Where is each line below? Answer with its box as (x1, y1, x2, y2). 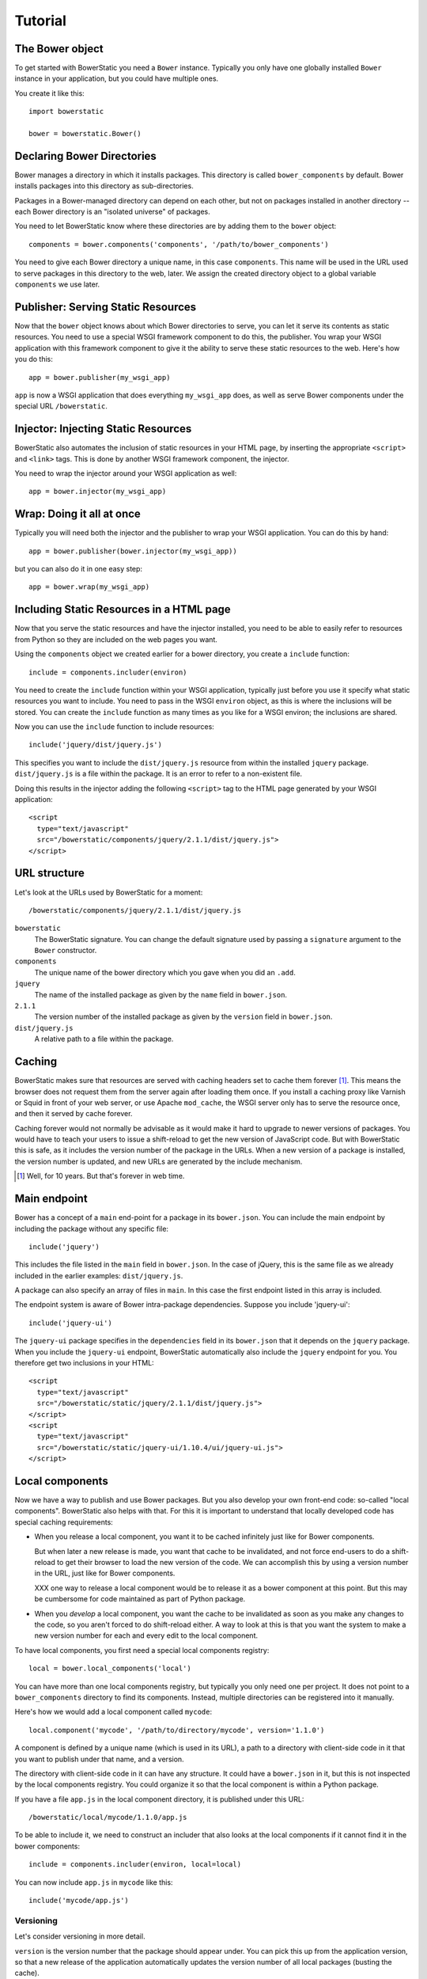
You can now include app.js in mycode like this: (14, 1877, 173, 1887)
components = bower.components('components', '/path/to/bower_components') (28, 240, 329, 249)
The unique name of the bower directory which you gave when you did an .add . (34, 967, 296, 977)
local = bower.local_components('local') (28, 1664, 191, 1673)
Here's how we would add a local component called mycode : (14, 1707, 213, 1717)
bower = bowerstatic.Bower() (28, 129, 142, 139)
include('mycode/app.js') (28, 1896, 130, 1905)
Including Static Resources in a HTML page (14, 602, 231, 617)
